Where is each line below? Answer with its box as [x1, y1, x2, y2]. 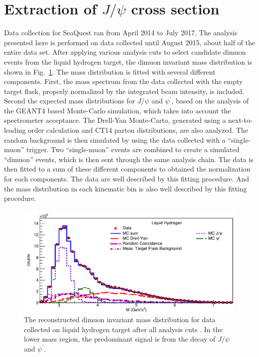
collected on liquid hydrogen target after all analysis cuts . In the [24, 324, 223, 334]
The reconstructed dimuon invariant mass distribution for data [24, 314, 216, 325]
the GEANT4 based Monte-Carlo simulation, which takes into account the [4, 105, 231, 115]
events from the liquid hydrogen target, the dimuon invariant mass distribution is [4, 56, 253, 67]
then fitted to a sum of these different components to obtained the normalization [4, 164, 251, 174]
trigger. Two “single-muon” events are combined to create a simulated [26, 144, 240, 155]
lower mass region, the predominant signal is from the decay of [24, 334, 216, 344]
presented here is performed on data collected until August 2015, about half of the [4, 37, 256, 47]
